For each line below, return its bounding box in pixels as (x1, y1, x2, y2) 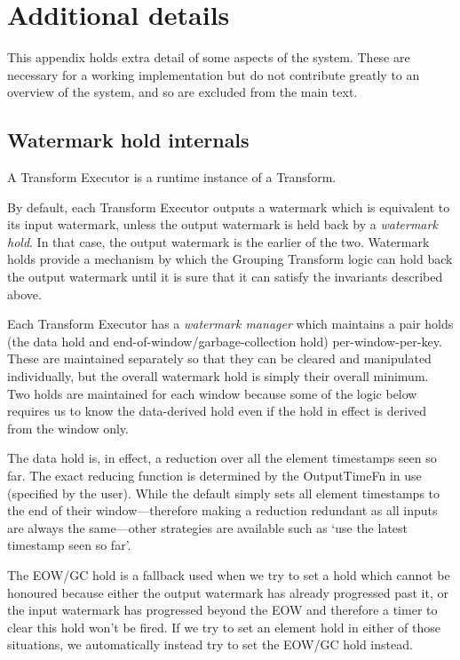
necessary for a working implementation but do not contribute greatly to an (7, 65, 420, 83)
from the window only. (7, 418, 129, 437)
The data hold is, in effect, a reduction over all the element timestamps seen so (7, 449, 437, 467)
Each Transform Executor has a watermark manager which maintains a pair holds (7, 314, 454, 333)
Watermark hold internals (7, 126, 250, 154)
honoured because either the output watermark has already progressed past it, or (7, 583, 448, 601)
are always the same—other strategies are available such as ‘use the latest (7, 518, 408, 537)
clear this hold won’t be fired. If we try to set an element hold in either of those (7, 617, 441, 636)
